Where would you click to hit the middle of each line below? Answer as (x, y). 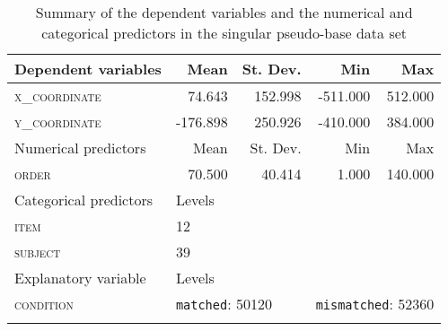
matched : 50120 (224, 304)
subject (38, 252)
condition (44, 304)
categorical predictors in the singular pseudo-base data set (224, 33)
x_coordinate (58, 96)
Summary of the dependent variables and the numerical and (224, 12)
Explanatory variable (80, 278)
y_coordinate (58, 122)
